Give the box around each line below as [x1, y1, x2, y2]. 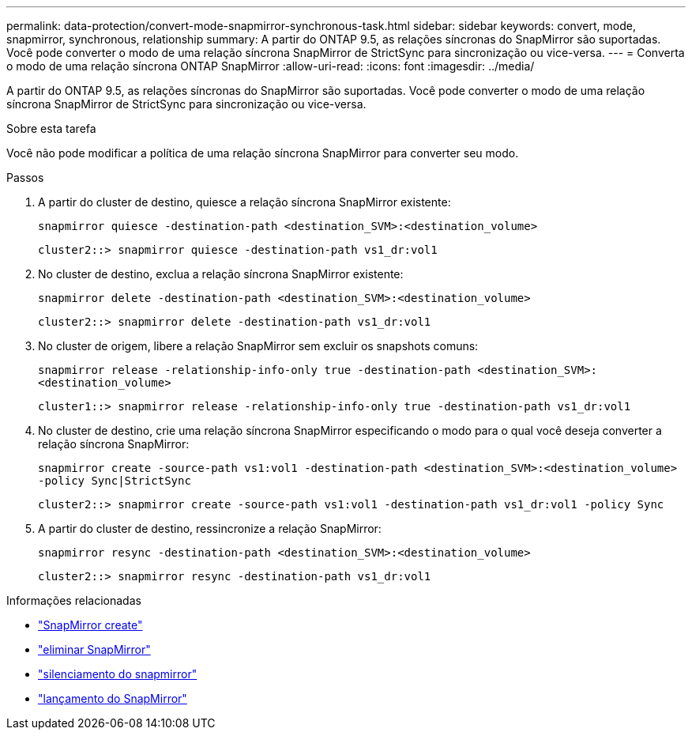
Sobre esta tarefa [6, 122, 96, 135]
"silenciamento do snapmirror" [38, 667, 197, 681]
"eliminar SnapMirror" [38, 643, 151, 656]
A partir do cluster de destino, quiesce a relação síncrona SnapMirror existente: [38, 195, 451, 209]
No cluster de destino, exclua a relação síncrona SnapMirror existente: [38, 267, 404, 281]
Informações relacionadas [6, 594, 141, 607]
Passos [6, 171, 44, 184]
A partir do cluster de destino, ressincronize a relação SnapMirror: [38, 522, 382, 535]
